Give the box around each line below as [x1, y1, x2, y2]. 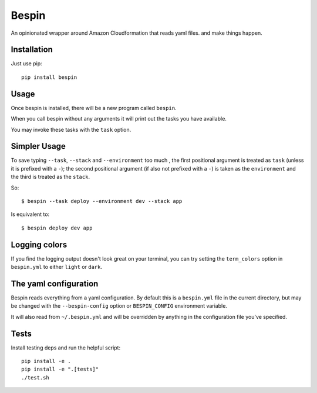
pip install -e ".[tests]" [21, 366, 99, 373]
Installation [11, 45, 53, 55]
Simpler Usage [11, 141, 66, 151]
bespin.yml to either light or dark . [11, 264, 103, 271]
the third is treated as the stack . [11, 174, 90, 181]
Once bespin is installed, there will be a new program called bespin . [11, 104, 177, 111]
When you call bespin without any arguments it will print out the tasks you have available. [11, 115, 227, 122]
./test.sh [21, 374, 49, 381]
